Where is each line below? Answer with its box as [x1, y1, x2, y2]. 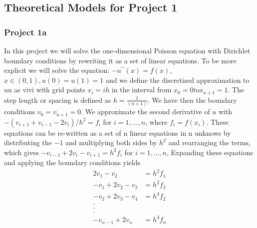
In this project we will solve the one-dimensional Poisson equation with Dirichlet [4, 45, 251, 55]
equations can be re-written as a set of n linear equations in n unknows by [4, 127, 231, 138]
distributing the [4, 137, 52, 148]
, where [145, 116, 168, 127]
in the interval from [111, 84, 172, 95]
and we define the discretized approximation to [105, 74, 250, 85]
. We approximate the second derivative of [81, 106, 210, 117]
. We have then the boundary [147, 94, 237, 105]
